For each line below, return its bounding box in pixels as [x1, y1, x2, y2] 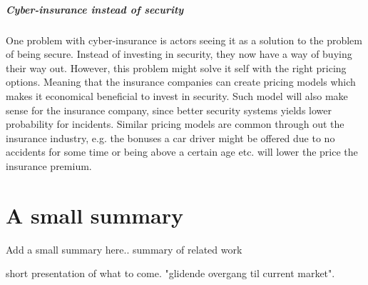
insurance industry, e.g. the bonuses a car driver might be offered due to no [6, 130, 335, 145]
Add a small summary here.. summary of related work [6, 241, 242, 256]
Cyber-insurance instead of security [6, 1, 184, 16]
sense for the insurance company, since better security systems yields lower [6, 102, 332, 117]
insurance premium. [6, 158, 92, 173]
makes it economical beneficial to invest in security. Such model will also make [6, 88, 348, 103]
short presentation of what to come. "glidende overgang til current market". [6, 266, 335, 281]
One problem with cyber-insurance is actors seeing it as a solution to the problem [6, 32, 362, 47]
